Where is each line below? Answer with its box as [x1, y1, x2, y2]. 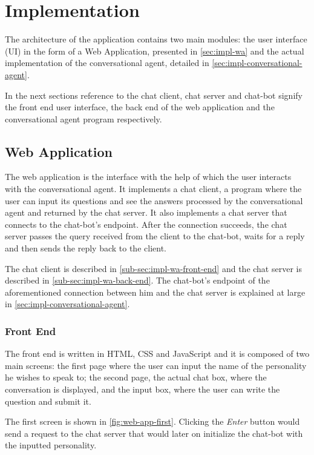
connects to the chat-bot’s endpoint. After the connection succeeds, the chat [5, 218, 287, 230]
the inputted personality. [5, 439, 97, 451]
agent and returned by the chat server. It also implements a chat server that [5, 206, 287, 219]
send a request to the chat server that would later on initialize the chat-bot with [5, 427, 303, 439]
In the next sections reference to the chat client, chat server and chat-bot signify [5, 88, 303, 101]
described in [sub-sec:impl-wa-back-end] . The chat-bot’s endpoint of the [5, 274, 270, 287]
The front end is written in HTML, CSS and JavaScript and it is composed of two [5, 347, 310, 360]
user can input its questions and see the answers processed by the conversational [5, 194, 303, 207]
